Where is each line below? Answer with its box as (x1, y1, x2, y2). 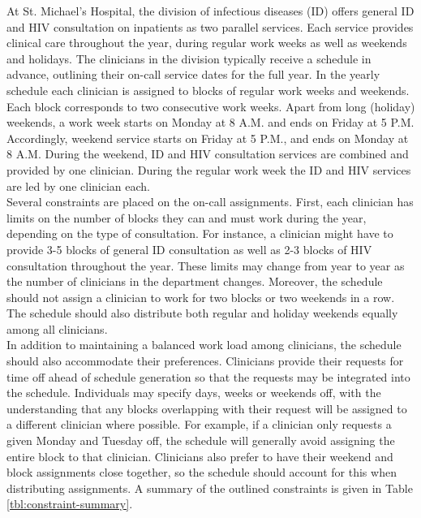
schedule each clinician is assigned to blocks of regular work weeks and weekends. (6, 81, 410, 98)
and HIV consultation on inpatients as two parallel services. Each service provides (6, 18, 414, 35)
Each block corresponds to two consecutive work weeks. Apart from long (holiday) (6, 97, 415, 114)
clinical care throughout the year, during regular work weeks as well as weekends (6, 34, 407, 51)
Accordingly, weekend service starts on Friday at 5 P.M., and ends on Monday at (6, 129, 409, 146)
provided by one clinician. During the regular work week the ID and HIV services (6, 161, 411, 178)
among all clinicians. (6, 320, 108, 337)
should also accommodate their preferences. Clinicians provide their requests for (6, 352, 404, 369)
